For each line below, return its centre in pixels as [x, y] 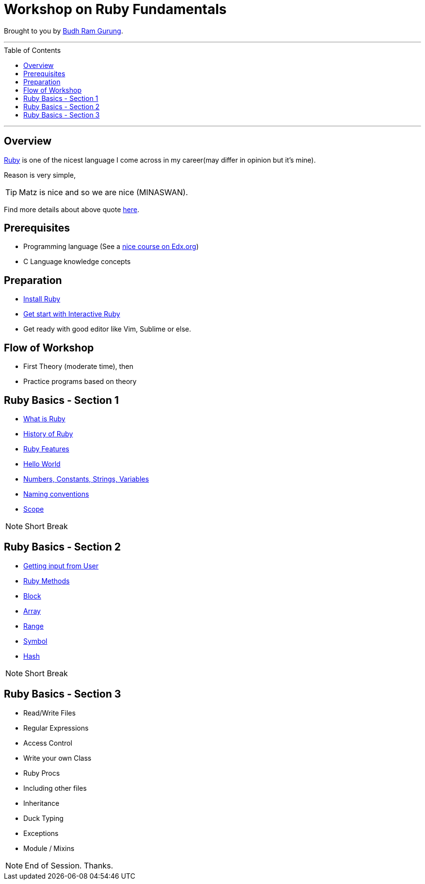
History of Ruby [48, 434]
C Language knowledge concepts [77, 262]
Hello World [42, 464]
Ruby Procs [42, 773]
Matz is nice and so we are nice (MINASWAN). [104, 192]
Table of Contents [33, 50]
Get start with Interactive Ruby [72, 314]
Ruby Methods [47, 581]
